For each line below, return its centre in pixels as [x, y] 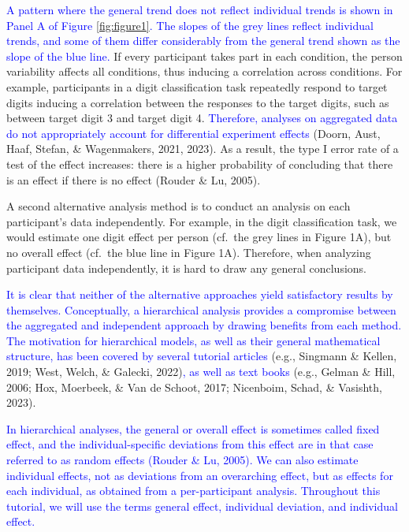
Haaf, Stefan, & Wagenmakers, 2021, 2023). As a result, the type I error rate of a [203, 149]
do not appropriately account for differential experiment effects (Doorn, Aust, [193, 133]
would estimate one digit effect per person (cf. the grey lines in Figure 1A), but [199, 237]
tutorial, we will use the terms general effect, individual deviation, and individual [202, 506]
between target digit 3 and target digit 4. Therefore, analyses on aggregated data [202, 118]
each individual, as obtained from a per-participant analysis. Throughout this [193, 491]
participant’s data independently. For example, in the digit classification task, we [202, 221]
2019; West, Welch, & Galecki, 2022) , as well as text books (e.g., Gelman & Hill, [201, 372]
